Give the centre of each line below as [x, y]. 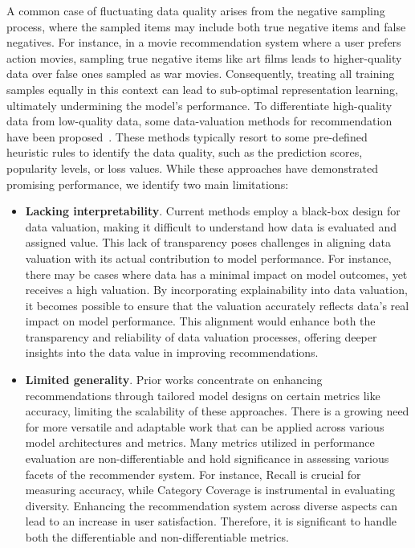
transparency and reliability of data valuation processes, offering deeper [201, 336]
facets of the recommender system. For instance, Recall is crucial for [193, 474]
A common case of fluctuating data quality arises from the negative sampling [196, 10]
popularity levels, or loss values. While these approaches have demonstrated [193, 168]
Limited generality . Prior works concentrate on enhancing [174, 380]
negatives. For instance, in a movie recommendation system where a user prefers [204, 42]
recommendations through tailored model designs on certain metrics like [203, 395]
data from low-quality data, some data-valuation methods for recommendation [199, 121]
